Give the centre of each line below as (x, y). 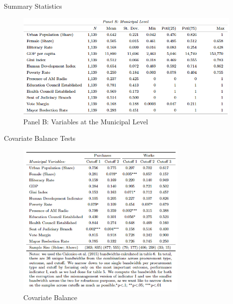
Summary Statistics (33, 6)
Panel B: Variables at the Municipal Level (86, 121)
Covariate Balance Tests (40, 138)
